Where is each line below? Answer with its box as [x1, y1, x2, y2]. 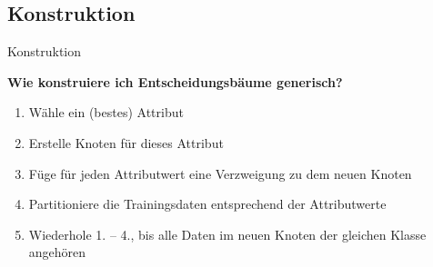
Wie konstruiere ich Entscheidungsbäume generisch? [7, 72, 343, 91]
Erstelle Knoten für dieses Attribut [28, 133, 224, 152]
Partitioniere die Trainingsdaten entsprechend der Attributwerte [28, 194, 387, 213]
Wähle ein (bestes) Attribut [28, 103, 184, 122]
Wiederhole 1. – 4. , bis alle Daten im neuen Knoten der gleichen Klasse [28, 224, 427, 243]
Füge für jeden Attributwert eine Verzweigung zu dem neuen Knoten [28, 163, 412, 183]
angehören [28, 242, 86, 262]
